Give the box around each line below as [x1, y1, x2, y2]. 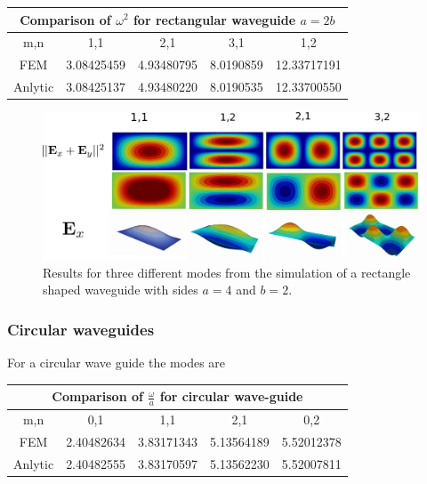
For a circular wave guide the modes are [7, 353, 226, 372]
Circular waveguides [7, 318, 155, 340]
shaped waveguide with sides [43, 280, 198, 299]
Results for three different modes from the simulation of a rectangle [43, 262, 411, 281]
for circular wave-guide [159, 387, 303, 406]
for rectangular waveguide [133, 10, 296, 28]
